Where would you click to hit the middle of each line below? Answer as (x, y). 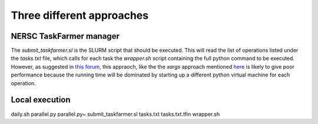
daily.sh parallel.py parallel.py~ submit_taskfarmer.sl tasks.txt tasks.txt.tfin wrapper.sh (115, 114)
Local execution (41, 100)
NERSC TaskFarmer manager (65, 36)
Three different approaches (80, 15)
